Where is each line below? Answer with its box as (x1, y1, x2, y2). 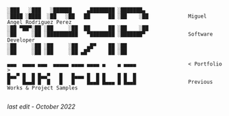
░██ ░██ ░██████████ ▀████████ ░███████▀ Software (7, 31, 213, 38)
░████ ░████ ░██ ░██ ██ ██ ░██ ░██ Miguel (7, 13, 207, 20)
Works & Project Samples (7, 85, 78, 91)
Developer (7, 37, 36, 44)
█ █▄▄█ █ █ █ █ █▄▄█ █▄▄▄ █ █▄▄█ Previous (7, 78, 213, 85)
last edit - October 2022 (7, 102, 75, 111)
